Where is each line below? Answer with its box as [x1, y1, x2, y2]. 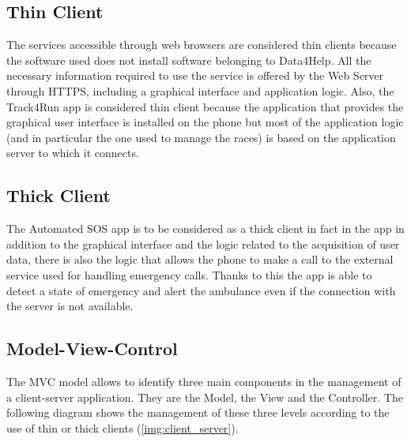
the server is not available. [6, 298, 134, 314]
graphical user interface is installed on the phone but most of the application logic [6, 114, 404, 130]
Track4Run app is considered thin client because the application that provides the [6, 98, 404, 114]
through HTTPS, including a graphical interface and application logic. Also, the [6, 82, 394, 99]
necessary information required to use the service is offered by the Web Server [6, 67, 384, 84]
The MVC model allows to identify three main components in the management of [6, 373, 402, 389]
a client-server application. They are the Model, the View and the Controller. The [6, 388, 403, 405]
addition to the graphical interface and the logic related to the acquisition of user [6, 235, 400, 252]
